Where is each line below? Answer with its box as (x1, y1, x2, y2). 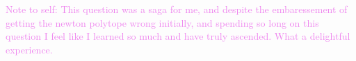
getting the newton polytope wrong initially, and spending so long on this (6, 15, 319, 29)
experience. (6, 42, 53, 56)
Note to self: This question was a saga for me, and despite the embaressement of (6, 2, 348, 16)
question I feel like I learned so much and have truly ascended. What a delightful (6, 29, 350, 43)
